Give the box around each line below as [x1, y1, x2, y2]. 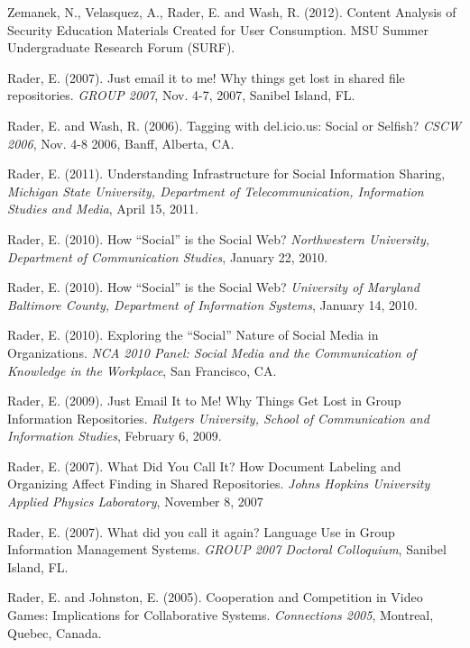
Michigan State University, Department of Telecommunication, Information [7, 181, 424, 200]
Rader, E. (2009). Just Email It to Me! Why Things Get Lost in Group [7, 391, 401, 410]
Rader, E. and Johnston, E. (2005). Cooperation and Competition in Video [7, 588, 423, 607]
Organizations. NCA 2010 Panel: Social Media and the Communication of [7, 342, 417, 361]
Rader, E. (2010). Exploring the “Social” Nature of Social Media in [7, 325, 379, 344]
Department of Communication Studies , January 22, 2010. [7, 247, 328, 266]
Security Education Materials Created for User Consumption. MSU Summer [7, 20, 429, 39]
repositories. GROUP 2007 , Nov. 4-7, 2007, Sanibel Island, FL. [7, 86, 355, 105]
